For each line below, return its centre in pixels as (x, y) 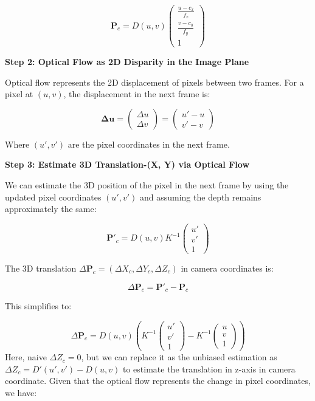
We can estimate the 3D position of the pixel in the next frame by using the (147, 185)
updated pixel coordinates (53, 197)
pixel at (19, 94)
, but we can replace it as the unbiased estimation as (179, 357)
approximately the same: (51, 209)
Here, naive (26, 357)
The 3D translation (41, 268)
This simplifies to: (38, 306)
